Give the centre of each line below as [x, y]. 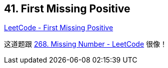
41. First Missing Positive [67, 9]
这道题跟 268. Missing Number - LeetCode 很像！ [85, 44]
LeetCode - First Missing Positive [59, 28]
